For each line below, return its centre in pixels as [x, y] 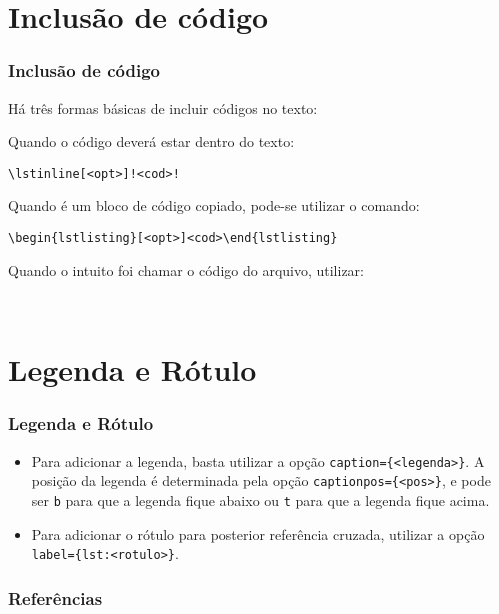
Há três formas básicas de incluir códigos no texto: [163, 107]
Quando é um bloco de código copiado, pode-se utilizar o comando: [214, 205]
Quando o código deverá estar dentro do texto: [151, 141]
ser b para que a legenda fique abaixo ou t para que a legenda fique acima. [260, 499]
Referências [55, 597]
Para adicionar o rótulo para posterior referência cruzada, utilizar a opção [258, 533]
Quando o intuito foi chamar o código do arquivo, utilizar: [186, 269]
